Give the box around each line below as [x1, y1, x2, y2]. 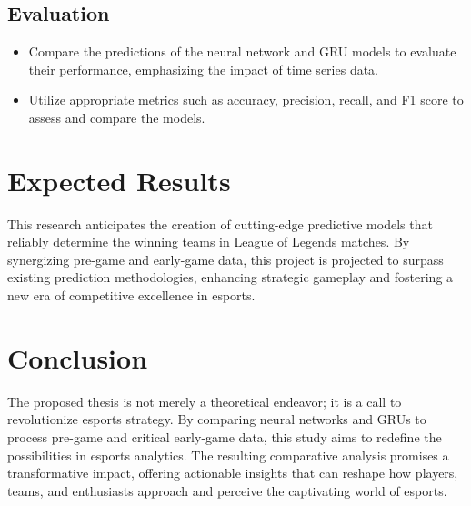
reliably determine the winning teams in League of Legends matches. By [7, 232, 410, 251]
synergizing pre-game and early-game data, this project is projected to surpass [7, 249, 444, 268]
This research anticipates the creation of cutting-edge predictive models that [7, 214, 433, 233]
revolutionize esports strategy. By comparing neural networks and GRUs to [7, 410, 426, 429]
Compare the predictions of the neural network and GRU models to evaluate [28, 42, 456, 61]
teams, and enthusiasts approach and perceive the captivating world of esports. [7, 481, 447, 500]
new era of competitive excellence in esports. [7, 286, 256, 305]
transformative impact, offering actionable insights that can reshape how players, [7, 463, 458, 482]
